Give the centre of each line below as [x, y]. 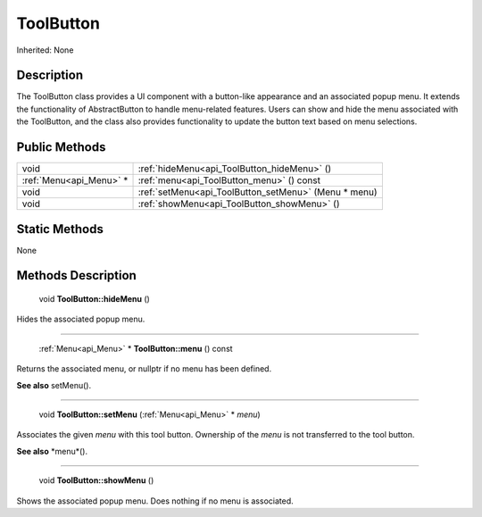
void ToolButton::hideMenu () [95, 299]
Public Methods [61, 147]
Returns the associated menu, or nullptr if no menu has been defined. [144, 369]
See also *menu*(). [52, 451]
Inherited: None [45, 50]
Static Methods [60, 229]
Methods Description [77, 275]
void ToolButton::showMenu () [96, 480]
